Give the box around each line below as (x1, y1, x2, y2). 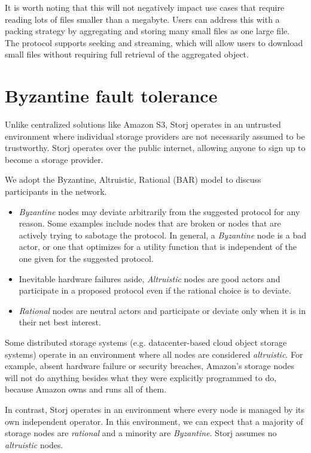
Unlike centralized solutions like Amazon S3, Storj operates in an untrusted (5, 118, 281, 131)
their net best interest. (19, 316, 101, 328)
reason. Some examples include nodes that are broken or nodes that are (19, 217, 281, 229)
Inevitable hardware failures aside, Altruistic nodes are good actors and (19, 272, 280, 285)
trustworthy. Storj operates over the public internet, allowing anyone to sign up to (5, 141, 306, 154)
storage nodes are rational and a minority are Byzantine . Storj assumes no (5, 427, 277, 439)
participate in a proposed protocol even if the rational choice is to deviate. (19, 284, 291, 297)
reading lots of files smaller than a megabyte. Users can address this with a (5, 13, 280, 25)
